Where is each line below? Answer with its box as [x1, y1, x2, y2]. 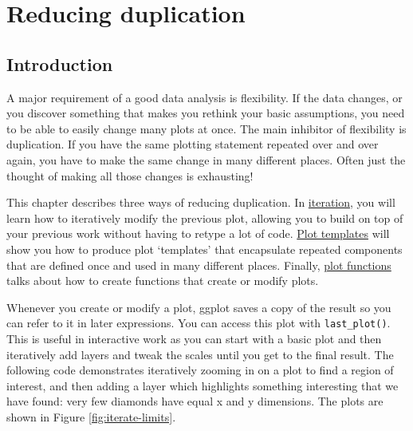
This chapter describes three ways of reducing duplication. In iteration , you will [6, 194, 395, 211]
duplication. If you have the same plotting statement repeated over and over [6, 136, 379, 152]
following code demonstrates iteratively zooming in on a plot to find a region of [6, 362, 394, 378]
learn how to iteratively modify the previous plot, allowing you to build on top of [6, 209, 403, 226]
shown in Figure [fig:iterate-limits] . [6, 408, 176, 425]
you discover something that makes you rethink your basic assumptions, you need [6, 105, 405, 121]
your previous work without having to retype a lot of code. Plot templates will [6, 225, 390, 242]
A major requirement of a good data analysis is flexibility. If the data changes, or [6, 89, 403, 105]
